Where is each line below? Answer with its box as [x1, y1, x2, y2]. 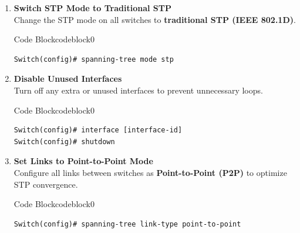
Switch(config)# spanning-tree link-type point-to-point [14, 219, 241, 228]
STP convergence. [14, 178, 78, 190]
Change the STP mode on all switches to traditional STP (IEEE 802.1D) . [14, 13, 296, 25]
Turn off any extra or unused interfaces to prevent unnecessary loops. [14, 84, 263, 96]
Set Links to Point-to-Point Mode [14, 155, 153, 167]
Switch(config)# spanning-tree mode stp [14, 55, 174, 64]
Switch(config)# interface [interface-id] [14, 126, 183, 135]
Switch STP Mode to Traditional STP [14, 2, 172, 14]
